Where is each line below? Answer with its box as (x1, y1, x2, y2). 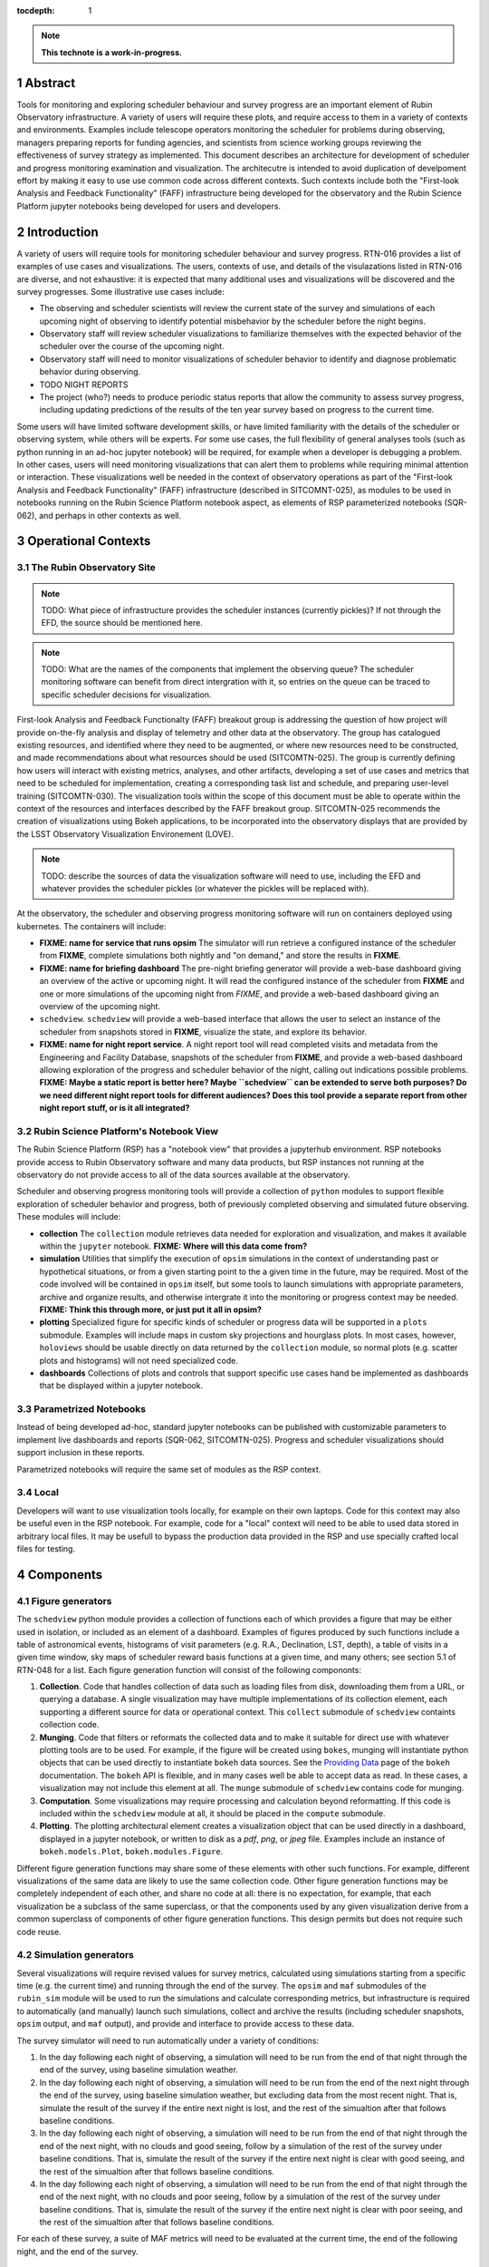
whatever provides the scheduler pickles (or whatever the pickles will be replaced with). (41, 882, 369, 893)
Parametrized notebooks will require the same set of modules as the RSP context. (16, 1464, 321, 1474)
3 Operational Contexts (16, 533, 151, 549)
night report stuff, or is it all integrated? (39, 1103, 190, 1114)
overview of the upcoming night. (39, 1001, 161, 1012)
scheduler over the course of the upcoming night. (39, 341, 225, 352)
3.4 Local (16, 1486, 59, 1499)
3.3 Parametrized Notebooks (16, 1403, 147, 1416)
